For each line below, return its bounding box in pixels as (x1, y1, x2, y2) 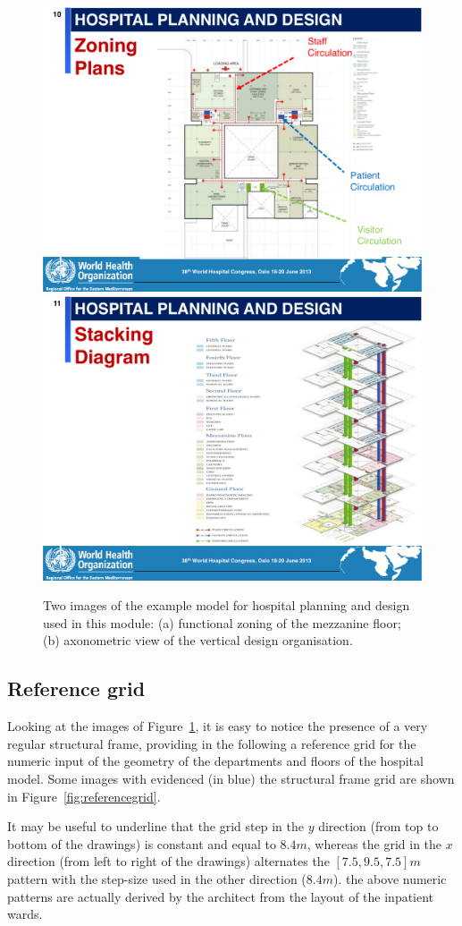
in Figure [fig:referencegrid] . (7, 786, 161, 805)
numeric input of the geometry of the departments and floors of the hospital (7, 752, 424, 770)
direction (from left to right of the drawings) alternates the (7, 852, 330, 871)
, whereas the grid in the (307, 834, 442, 853)
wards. (7, 905, 43, 923)
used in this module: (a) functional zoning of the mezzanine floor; (43, 613, 401, 632)
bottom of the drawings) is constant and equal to (7, 834, 276, 853)
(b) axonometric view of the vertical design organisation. (43, 631, 353, 650)
